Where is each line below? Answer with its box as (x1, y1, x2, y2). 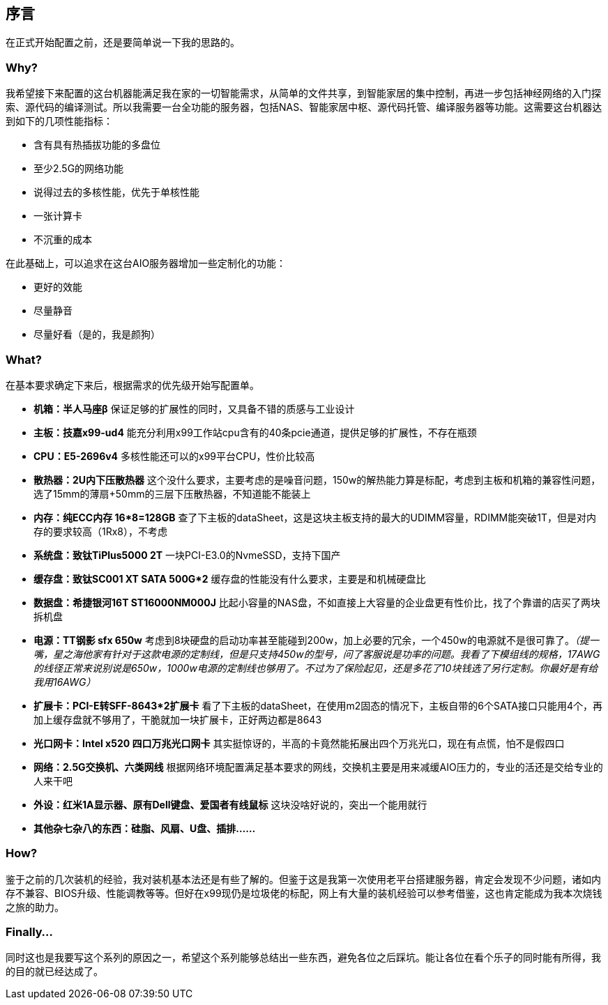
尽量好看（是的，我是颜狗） (33, 328, 160, 341)
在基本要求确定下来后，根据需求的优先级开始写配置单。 (6, 378, 259, 391)
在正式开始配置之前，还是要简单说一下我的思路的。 (6, 36, 240, 49)
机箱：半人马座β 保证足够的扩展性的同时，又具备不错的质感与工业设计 (33, 402, 355, 415)
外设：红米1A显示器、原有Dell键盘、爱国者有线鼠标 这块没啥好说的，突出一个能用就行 (33, 798, 427, 811)
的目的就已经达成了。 (6, 965, 103, 978)
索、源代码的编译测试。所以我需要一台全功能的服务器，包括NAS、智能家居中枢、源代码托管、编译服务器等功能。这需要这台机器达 (6, 101, 602, 114)
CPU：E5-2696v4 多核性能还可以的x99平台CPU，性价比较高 (33, 450, 315, 462)
